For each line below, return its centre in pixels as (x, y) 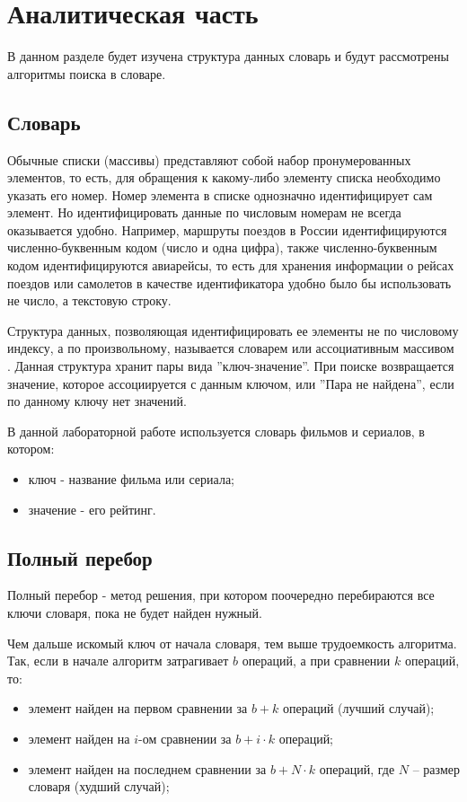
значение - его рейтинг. (92, 509)
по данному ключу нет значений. (97, 401)
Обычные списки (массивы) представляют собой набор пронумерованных (209, 159)
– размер (436, 768)
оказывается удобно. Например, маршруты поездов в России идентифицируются (227, 229)
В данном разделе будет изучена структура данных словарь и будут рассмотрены (228, 56)
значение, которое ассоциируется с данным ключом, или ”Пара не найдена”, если (231, 383)
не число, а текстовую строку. (89, 300)
